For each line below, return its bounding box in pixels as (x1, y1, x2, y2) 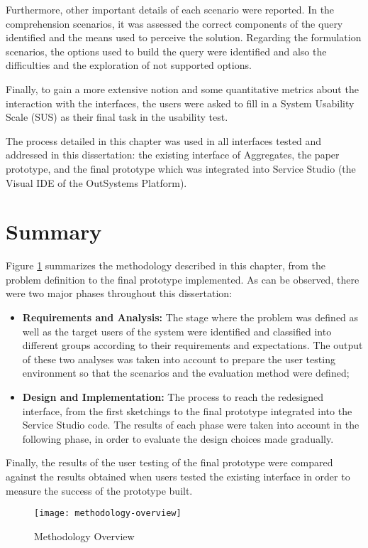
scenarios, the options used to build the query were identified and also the (6, 43, 327, 58)
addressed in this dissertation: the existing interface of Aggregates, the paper (6, 147, 340, 162)
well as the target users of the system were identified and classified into (22, 323, 332, 338)
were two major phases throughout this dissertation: (6, 286, 233, 301)
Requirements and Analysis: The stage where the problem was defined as (22, 310, 359, 325)
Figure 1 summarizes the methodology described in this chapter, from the (6, 258, 326, 273)
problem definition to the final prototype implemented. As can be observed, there (6, 272, 359, 286)
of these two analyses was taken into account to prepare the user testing (22, 351, 335, 366)
